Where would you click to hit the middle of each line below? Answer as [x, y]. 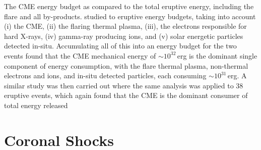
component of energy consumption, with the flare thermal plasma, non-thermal [126, 65]
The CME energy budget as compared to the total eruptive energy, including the [129, 6]
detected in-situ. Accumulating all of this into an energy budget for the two [120, 46]
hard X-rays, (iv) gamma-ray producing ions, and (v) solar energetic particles [124, 36]
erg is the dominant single [217, 55]
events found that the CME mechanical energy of [80, 55]
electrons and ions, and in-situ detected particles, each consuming [105, 76]
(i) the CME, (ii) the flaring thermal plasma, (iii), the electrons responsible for [125, 26]
